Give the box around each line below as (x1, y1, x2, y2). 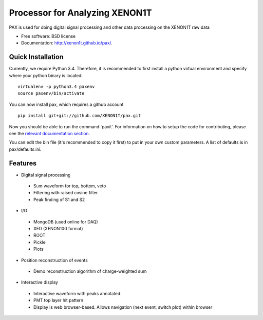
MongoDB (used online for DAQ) (33, 219, 98, 224)
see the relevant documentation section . (9, 130, 90, 136)
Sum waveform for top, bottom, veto (33, 183, 107, 189)
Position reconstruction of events (21, 257, 88, 263)
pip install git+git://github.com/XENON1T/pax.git (18, 113, 141, 119)
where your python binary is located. (9, 72, 83, 78)
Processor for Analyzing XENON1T (9, 7, 152, 18)
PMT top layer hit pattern (33, 298, 84, 303)
